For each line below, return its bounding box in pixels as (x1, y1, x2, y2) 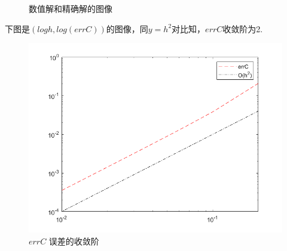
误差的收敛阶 (48, 234, 99, 247)
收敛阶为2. (222, 22, 263, 35)
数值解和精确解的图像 (29, 2, 112, 14)
